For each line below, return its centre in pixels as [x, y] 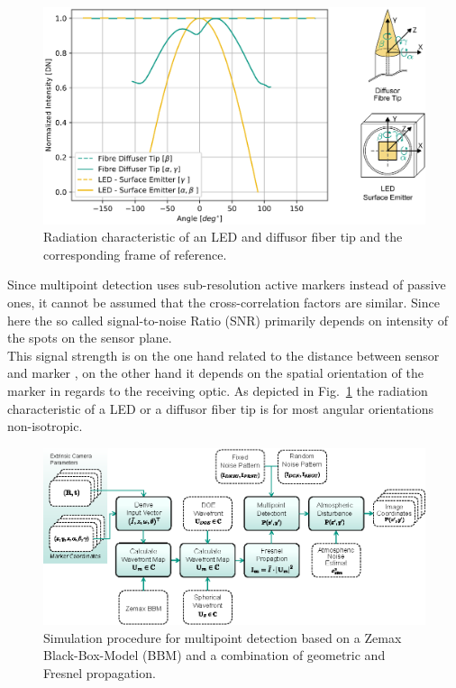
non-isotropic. [45, 426]
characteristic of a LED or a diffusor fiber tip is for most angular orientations [221, 408]
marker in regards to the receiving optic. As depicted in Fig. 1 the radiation [218, 390]
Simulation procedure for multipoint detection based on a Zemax [223, 637]
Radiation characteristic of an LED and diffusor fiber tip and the [223, 237]
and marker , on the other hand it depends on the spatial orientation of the [215, 373]
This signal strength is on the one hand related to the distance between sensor [223, 355]
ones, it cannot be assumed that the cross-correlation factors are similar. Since [223, 302]
